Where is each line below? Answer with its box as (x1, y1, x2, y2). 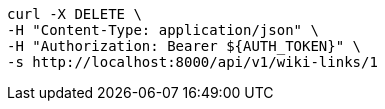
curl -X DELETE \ (7, 6, 142, 22)
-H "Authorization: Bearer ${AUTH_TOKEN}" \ (7, 38, 362, 54)
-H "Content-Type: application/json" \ (7, 22, 319, 38)
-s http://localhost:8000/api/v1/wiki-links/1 (7, 54, 378, 70)
